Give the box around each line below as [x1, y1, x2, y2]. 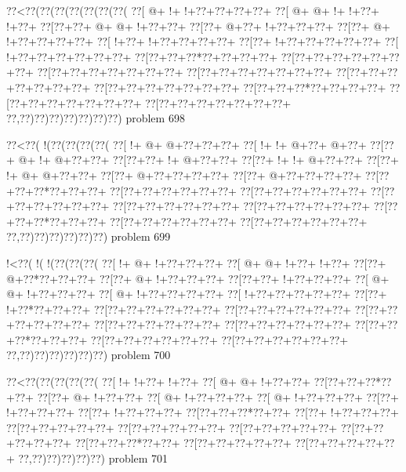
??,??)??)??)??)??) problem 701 [18, 450, 169, 467]
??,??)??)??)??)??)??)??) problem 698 [6, 110, 185, 126]
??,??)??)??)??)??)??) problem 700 [6, 347, 171, 363]
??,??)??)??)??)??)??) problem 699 [6, 228, 171, 245]
